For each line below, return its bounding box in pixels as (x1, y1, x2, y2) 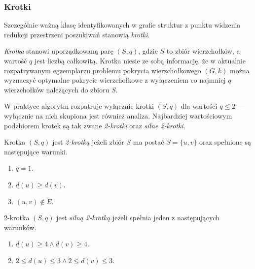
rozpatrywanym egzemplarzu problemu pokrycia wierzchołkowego (4, 65, 201, 75)
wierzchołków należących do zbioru (4, 84, 109, 94)
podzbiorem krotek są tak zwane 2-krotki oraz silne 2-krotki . (4, 120, 185, 130)
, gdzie (138, 46, 158, 56)
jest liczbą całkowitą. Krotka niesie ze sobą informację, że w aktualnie (34, 56, 246, 65)
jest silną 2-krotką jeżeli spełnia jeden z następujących (56, 212, 220, 223)
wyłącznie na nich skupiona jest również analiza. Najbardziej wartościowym (4, 110, 232, 120)
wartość (4, 56, 27, 65)
